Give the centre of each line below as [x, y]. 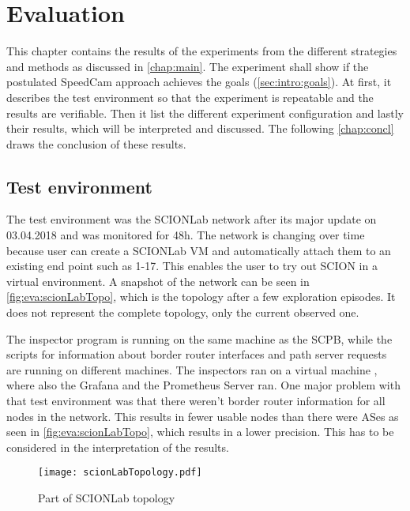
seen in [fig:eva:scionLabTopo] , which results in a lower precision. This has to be [200, 432]
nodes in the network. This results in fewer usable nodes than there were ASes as [203, 416]
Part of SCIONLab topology [107, 498]
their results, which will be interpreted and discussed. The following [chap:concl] [200, 128]
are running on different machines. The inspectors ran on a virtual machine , [192, 369]
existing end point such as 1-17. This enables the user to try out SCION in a [192, 266]
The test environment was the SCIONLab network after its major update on [192, 219]
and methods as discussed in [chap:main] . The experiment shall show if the [188, 66]
